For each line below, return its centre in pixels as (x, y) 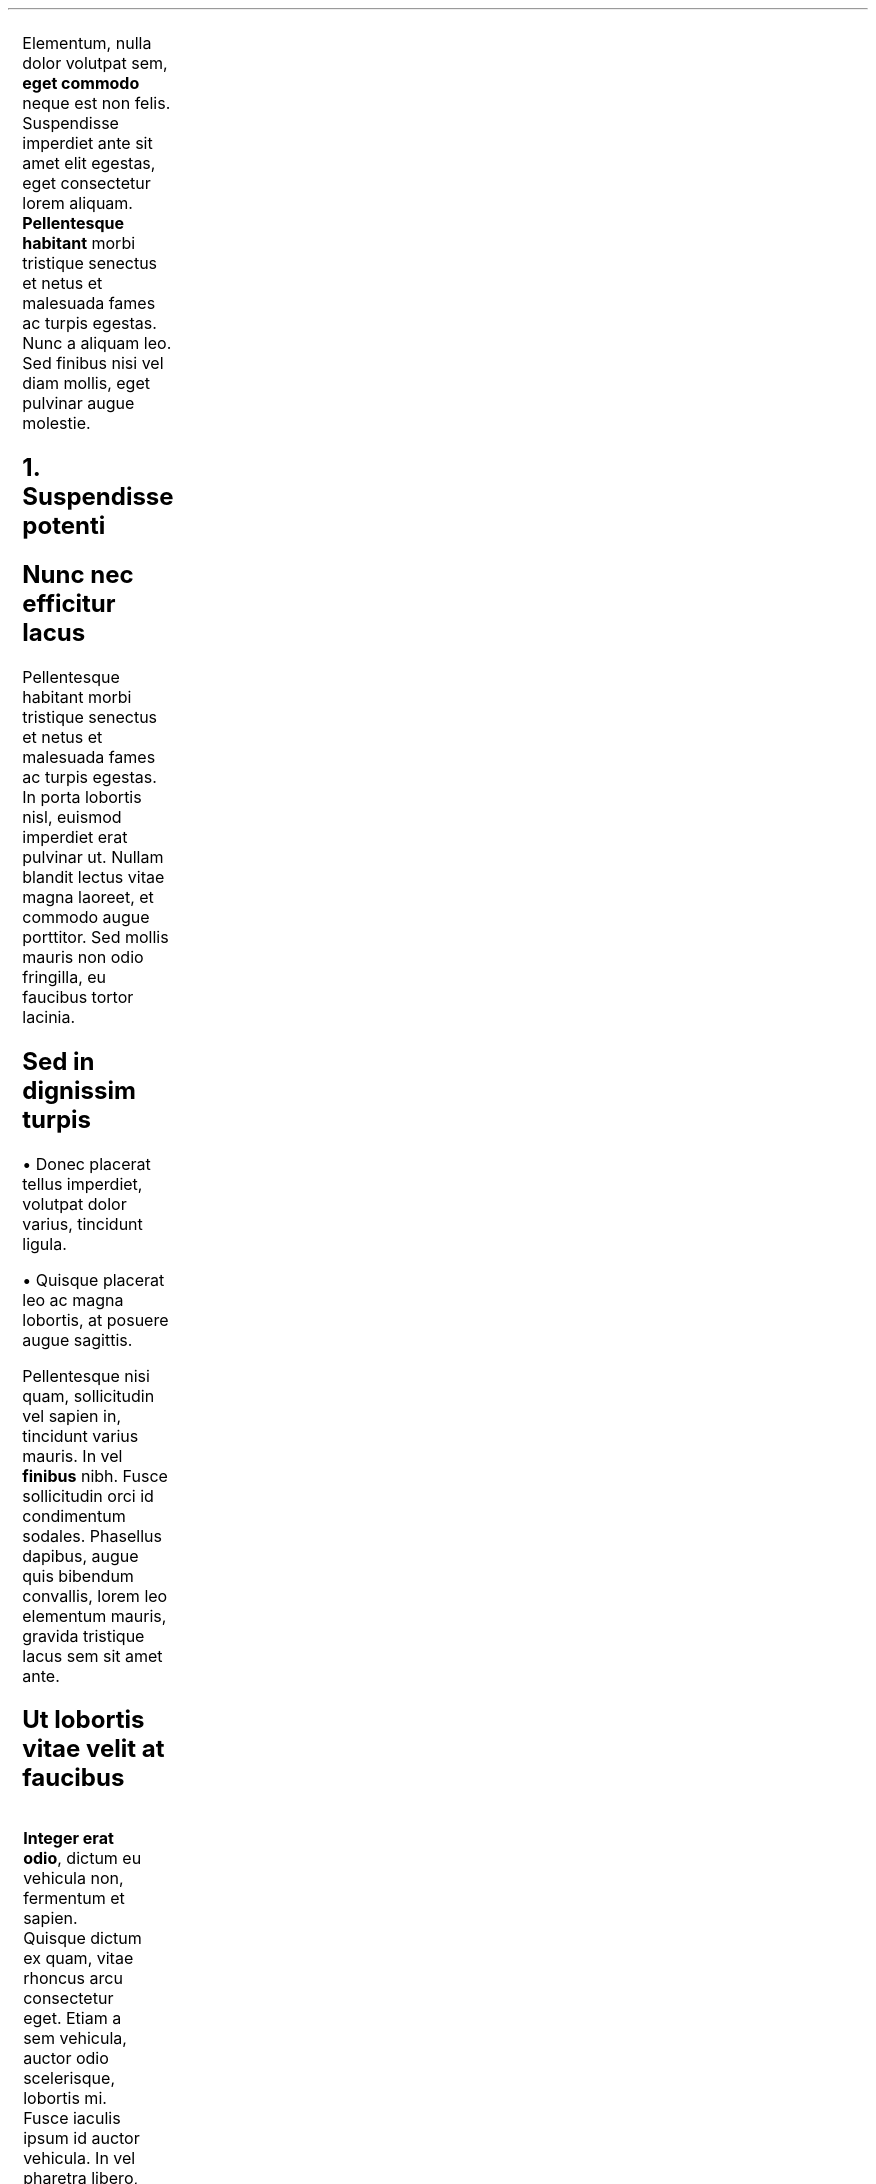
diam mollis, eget (86, 383)
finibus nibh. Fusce (95, 1475)
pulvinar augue (78, 403)
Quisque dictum (82, 1938)
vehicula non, (73, 1878)
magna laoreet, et (88, 896)
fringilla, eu (64, 976)
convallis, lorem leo (95, 1595)
